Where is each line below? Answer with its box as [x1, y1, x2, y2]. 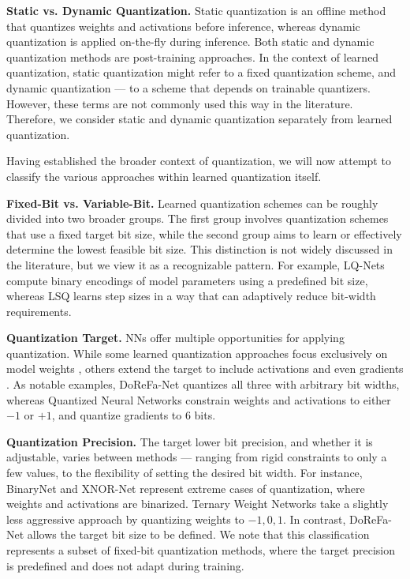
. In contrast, [282, 510, 346, 527]
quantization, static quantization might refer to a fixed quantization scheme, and [6, 64, 397, 81]
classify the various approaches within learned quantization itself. [6, 167, 322, 184]
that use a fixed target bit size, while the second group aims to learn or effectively [6, 225, 402, 242]
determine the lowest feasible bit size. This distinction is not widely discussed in [6, 241, 393, 258]
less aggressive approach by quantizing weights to [6, 510, 244, 527]
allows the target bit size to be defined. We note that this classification [27, 526, 370, 543]
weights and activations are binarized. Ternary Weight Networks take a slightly [6, 495, 389, 512]
